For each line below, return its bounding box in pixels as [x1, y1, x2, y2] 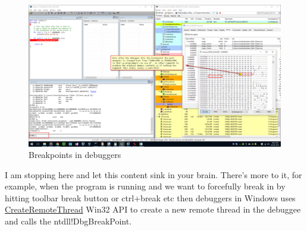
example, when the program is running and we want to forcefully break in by [5, 180, 286, 192]
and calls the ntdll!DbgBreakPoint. [5, 215, 132, 227]
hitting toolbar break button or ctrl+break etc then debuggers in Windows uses [5, 191, 296, 204]
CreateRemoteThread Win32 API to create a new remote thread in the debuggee [5, 203, 301, 216]
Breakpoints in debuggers [29, 148, 121, 161]
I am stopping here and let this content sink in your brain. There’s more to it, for [5, 168, 302, 181]
